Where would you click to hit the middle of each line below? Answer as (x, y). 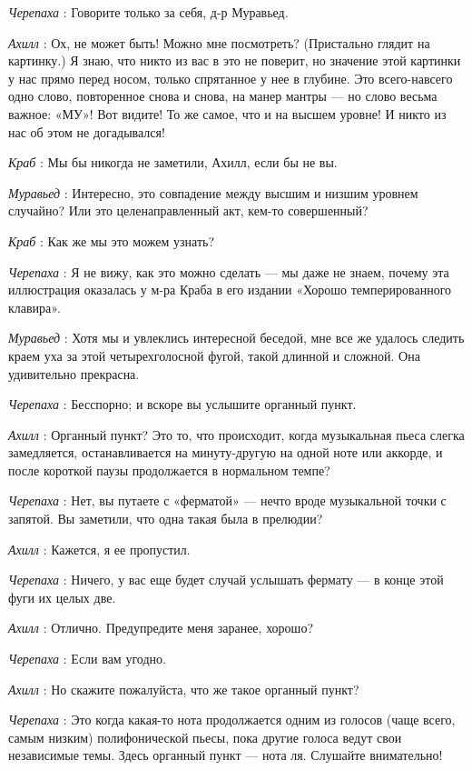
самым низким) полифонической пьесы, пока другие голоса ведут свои (205, 737)
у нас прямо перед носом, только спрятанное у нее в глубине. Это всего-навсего (231, 78)
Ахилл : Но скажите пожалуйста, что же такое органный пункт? (184, 689)
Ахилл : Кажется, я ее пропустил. (99, 549)
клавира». (34, 307)
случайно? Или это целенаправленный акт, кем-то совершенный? (188, 210)
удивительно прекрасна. (74, 373)
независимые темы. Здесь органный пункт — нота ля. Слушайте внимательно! (226, 755)
